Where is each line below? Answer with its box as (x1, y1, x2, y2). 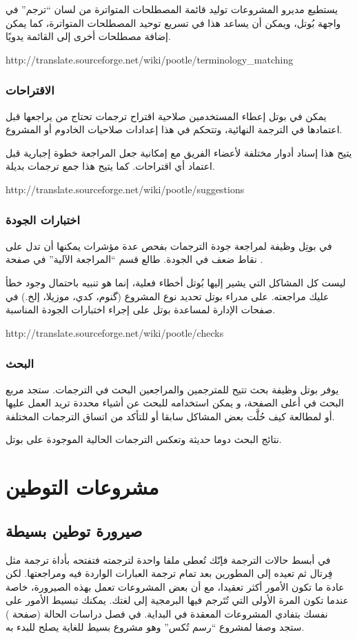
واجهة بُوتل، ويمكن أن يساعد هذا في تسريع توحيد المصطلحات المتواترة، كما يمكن (6, 15, 341, 30)
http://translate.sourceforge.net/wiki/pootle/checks (6, 325, 224, 340)
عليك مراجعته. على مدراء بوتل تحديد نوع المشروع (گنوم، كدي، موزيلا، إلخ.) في (6, 288, 329, 303)
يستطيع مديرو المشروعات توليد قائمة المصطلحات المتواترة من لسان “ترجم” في (6, 2, 338, 16)
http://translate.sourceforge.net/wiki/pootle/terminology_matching (6, 52, 294, 66)
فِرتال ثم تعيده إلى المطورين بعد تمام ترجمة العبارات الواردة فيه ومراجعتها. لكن (6, 566, 333, 580)
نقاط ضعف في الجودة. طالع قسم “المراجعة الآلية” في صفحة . (6, 252, 263, 266)
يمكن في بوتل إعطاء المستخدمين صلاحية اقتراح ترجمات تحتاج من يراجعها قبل (6, 108, 327, 123)
